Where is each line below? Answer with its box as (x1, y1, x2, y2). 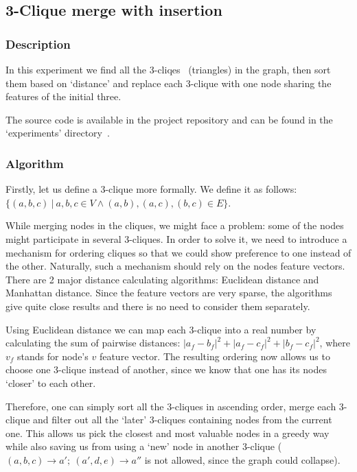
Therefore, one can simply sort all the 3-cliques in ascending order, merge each (5, 399, 336, 413)
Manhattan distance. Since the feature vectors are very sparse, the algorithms (5, 285, 332, 300)
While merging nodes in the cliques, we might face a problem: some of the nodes (5, 218, 344, 233)
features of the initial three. (5, 89, 122, 104)
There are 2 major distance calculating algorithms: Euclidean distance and (5, 272, 319, 286)
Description (5, 35, 71, 52)
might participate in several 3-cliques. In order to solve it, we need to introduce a (5, 231, 347, 246)
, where (319, 335, 350, 350)
